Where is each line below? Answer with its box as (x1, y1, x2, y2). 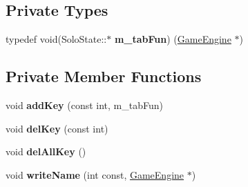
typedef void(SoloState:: (6, 32, 107, 46)
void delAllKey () (6, 144, 86, 159)
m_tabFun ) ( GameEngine (114, 32, 231, 46)
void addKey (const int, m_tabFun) (6, 98, 163, 112)
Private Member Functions (6, 66, 202, 87)
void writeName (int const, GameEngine (6, 167, 184, 181)
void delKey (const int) (6, 121, 108, 135)
